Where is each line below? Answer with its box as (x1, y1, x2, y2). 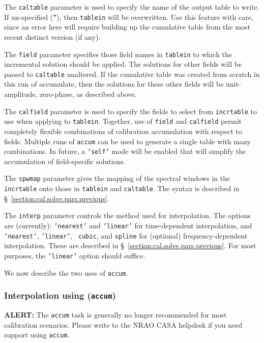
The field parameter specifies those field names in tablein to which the (4, 48, 232, 59)
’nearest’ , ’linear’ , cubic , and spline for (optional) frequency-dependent (4, 230, 248, 241)
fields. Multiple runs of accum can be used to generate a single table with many (4, 136, 251, 146)
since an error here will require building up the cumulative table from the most (4, 21, 250, 32)
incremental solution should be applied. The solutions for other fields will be (4, 59, 242, 69)
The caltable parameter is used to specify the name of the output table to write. (4, 2, 259, 12)
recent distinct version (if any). (4, 31, 101, 42)
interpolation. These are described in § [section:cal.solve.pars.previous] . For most (4, 240, 256, 251)
